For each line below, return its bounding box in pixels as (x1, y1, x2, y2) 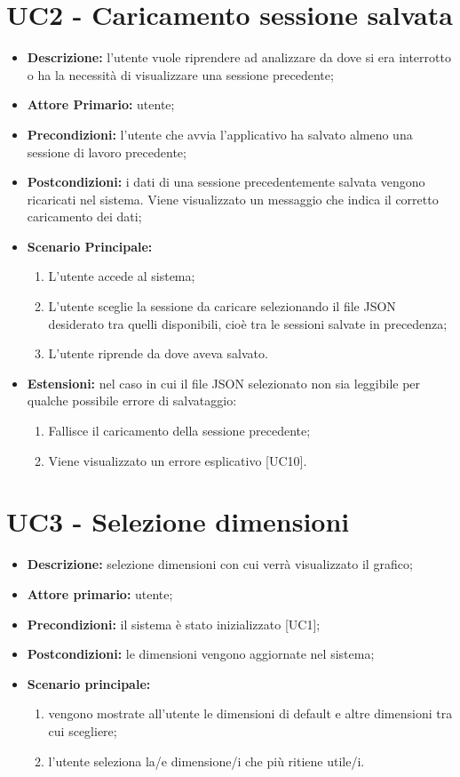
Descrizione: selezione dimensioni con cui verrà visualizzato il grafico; (27, 555, 413, 573)
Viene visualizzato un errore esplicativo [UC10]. (48, 451, 307, 469)
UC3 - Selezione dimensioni (6, 503, 350, 540)
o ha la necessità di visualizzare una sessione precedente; (27, 65, 334, 84)
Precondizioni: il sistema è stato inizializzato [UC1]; (27, 614, 321, 633)
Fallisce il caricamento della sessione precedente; (48, 421, 311, 440)
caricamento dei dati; (27, 207, 142, 226)
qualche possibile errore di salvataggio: (27, 391, 237, 410)
